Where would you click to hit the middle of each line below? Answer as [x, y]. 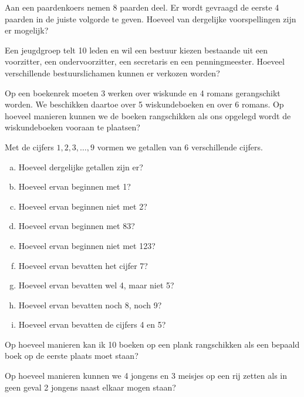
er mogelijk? [27, 30]
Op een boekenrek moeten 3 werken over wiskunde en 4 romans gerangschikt [143, 92]
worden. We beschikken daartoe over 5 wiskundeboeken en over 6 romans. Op [144, 104]
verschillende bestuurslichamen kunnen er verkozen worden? [112, 73]
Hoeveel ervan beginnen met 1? [75, 186]
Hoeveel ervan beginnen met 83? [77, 226]
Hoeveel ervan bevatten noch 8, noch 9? [90, 305]
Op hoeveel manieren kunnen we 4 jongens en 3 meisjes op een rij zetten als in [146, 376]
